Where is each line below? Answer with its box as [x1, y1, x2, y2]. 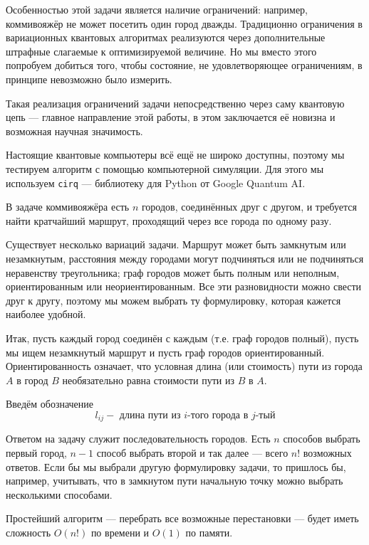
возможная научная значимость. [6, 123, 143, 138]
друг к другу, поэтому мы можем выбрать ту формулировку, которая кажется [6, 292, 341, 307]
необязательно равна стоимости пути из [62, 372, 234, 387]
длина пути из [119, 410, 181, 420]
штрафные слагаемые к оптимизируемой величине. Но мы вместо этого [6, 43, 317, 58]
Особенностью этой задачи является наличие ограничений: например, [6, 2, 308, 16]
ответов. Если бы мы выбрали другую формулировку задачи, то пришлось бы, [6, 459, 346, 474]
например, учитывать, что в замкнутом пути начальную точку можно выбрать [6, 473, 343, 488]
